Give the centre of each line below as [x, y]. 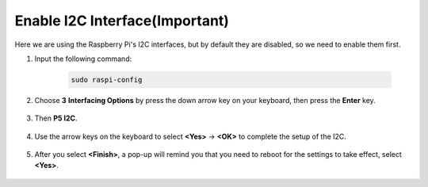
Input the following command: [83, 59]
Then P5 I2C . [56, 118]
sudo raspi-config [107, 80]
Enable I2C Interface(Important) [122, 21]
